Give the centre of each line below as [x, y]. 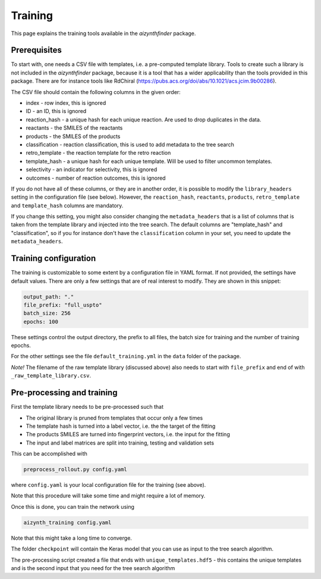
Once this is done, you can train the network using [73, 506]
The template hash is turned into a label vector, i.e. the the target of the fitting [121, 426]
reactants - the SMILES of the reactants [74, 128]
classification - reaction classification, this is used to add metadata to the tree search [130, 144]
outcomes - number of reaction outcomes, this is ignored [96, 178]
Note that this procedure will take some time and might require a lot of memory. [108, 496]
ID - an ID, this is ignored [56, 111]
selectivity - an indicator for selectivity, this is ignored [92, 170]
